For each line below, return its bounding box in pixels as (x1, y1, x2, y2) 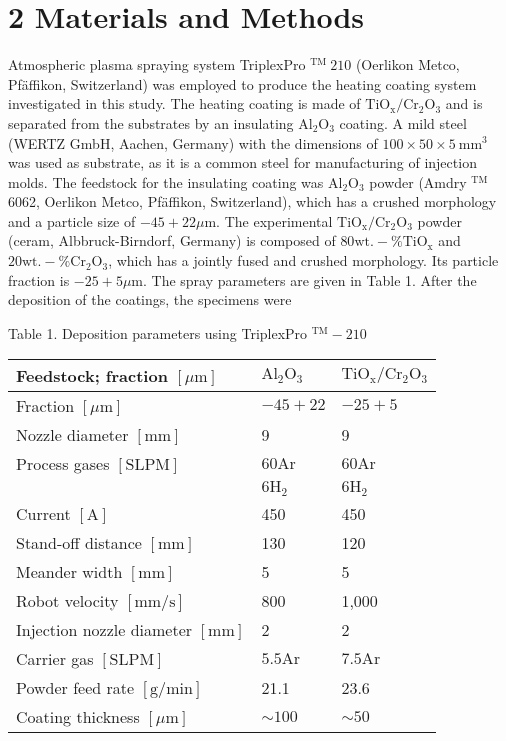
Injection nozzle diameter (16, 618, 193, 642)
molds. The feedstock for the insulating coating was (8, 171, 324, 192)
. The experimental (216, 210, 333, 231)
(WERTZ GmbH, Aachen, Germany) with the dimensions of (8, 132, 378, 153)
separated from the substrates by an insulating (8, 112, 294, 133)
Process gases (16, 452, 110, 476)
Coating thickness (16, 705, 140, 729)
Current (16, 502, 71, 526)
